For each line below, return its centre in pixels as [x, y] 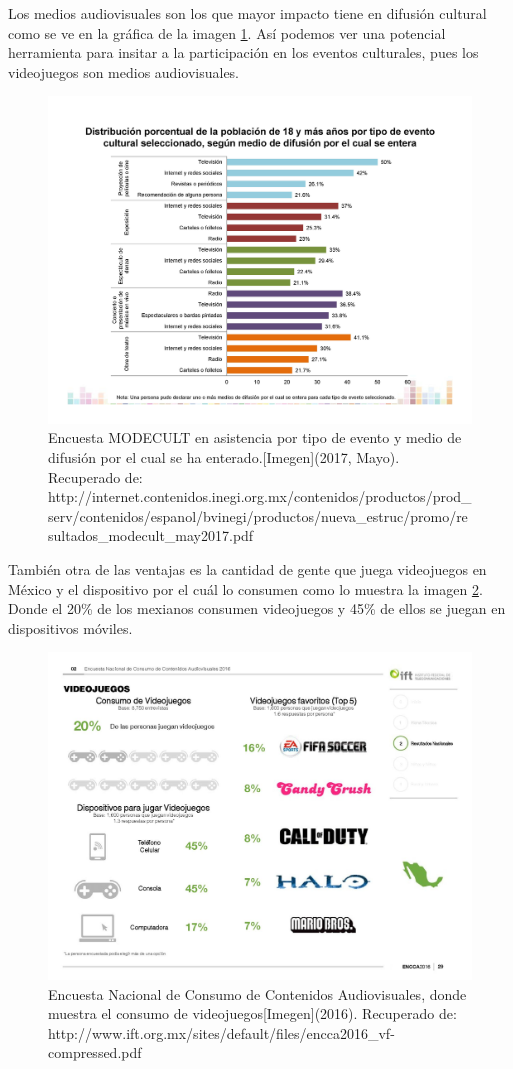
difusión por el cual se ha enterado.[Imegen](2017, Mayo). [224, 457]
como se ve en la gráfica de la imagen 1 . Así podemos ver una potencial [227, 32]
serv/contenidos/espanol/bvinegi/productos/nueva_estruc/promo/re [258, 515]
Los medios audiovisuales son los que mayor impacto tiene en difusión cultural [247, 13]
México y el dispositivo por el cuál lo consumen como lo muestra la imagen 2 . [245, 588]
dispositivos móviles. [70, 627]
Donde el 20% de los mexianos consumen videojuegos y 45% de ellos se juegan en [257, 608]
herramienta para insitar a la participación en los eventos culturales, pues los [243, 52]
